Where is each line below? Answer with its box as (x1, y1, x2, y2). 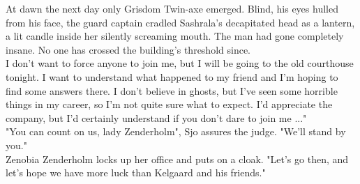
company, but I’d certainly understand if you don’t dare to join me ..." (6, 110, 307, 125)
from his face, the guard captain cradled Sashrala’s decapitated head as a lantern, (6, 15, 355, 29)
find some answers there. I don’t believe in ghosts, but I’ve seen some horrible (6, 83, 338, 98)
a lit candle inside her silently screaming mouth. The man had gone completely (6, 29, 344, 43)
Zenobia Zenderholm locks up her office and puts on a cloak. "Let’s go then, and (6, 151, 349, 166)
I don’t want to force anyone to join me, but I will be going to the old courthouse (6, 56, 354, 70)
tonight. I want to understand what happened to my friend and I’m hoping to (6, 69, 338, 84)
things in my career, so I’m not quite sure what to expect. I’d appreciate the (6, 97, 333, 112)
